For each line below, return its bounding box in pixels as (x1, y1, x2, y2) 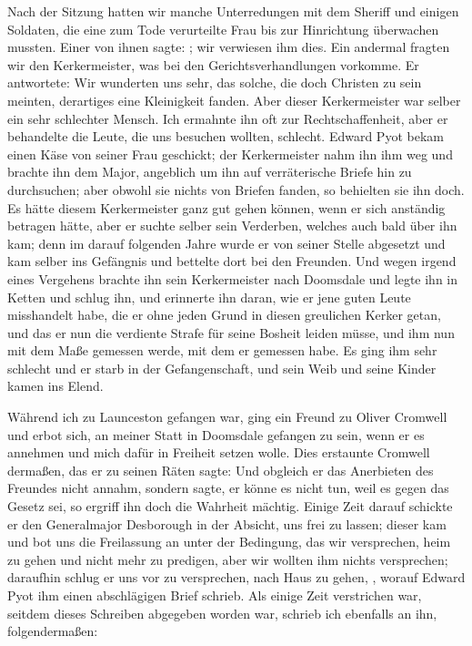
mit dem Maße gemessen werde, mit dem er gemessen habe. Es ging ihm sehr (7, 341, 437, 360)
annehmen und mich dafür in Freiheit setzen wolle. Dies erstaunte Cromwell (7, 443, 430, 462)
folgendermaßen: (7, 621, 98, 641)
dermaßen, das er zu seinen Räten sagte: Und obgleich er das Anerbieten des (7, 460, 434, 479)
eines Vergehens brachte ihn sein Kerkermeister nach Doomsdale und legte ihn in (7, 269, 458, 288)
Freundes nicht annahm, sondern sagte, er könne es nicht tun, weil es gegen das (7, 478, 449, 497)
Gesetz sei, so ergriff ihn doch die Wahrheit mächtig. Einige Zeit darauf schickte (7, 497, 453, 516)
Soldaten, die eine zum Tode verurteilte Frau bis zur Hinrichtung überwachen (7, 19, 439, 38)
